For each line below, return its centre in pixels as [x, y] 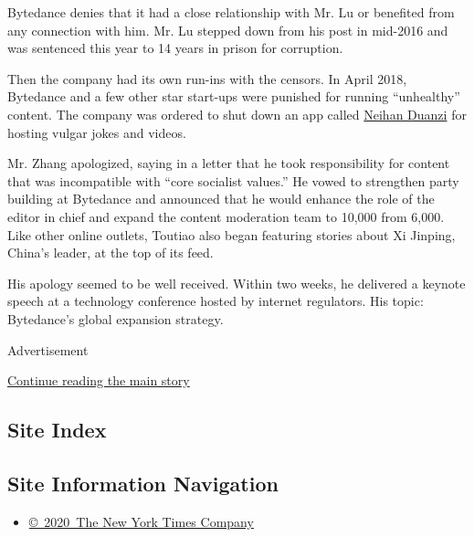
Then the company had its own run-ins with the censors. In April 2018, [207, 78]
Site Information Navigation [143, 483]
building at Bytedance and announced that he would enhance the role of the [221, 199]
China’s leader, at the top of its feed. [111, 253]
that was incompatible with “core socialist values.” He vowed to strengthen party [233, 180]
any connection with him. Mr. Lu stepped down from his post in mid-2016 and [228, 30]
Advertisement [48, 349]
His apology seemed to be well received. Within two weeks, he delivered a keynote [237, 283]
